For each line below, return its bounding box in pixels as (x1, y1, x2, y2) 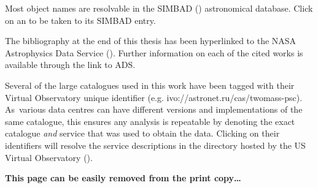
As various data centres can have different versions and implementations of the (5, 103, 303, 116)
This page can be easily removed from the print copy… (5, 171, 241, 184)
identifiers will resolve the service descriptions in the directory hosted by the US (5, 138, 306, 151)
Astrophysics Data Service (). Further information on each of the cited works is (5, 46, 303, 59)
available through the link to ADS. (5, 58, 136, 71)
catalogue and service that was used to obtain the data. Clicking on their (5, 127, 280, 140)
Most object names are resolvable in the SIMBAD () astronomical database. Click (5, 2, 313, 14)
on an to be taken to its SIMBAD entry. (5, 13, 156, 26)
